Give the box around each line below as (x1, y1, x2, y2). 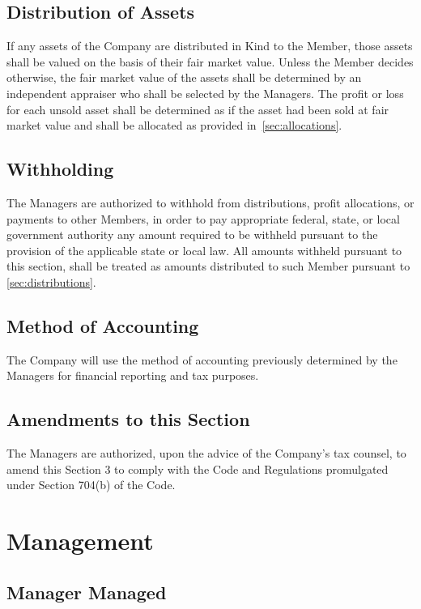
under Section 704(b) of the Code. (6, 476, 176, 493)
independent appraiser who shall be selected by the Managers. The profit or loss (6, 84, 404, 101)
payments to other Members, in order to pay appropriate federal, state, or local (6, 210, 400, 227)
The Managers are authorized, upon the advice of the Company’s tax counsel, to (6, 445, 406, 462)
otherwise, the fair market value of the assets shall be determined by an (6, 69, 362, 86)
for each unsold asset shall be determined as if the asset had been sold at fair (6, 100, 389, 117)
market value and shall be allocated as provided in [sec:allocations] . (6, 117, 342, 134)
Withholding (6, 156, 114, 181)
